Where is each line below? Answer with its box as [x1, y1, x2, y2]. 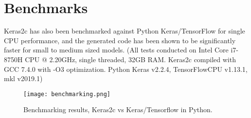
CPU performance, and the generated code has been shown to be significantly [4, 35, 236, 45]
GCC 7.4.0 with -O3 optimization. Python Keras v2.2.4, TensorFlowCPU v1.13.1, [4, 64, 248, 74]
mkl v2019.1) [4, 73, 43, 84]
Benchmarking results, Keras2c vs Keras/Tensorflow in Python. [23, 104, 213, 115]
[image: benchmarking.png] [23, 90, 110, 98]
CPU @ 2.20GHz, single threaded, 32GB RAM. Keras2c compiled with [25, 54, 236, 64]
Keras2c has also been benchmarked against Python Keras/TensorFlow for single [4, 26, 245, 36]
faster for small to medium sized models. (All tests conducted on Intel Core [4, 45, 229, 55]
